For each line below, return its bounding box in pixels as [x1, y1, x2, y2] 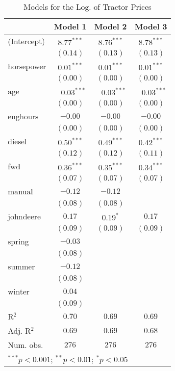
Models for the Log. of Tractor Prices [23, 1, 151, 12]
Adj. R [8, 325, 31, 336]
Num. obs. [8, 339, 43, 350]
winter [8, 286, 30, 297]
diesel [8, 135, 27, 147]
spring [8, 236, 29, 247]
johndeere [8, 211, 41, 222]
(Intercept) [8, 35, 45, 47]
